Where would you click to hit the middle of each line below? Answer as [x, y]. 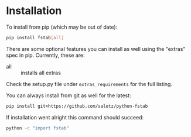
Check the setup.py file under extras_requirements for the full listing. [89, 84]
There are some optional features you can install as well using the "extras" [96, 49]
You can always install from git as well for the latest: [69, 95]
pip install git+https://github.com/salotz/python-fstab [77, 106]
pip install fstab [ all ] [35, 37]
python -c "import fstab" [37, 128]
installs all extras [41, 73]
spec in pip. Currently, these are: [45, 55]
